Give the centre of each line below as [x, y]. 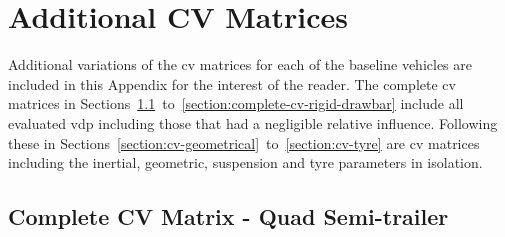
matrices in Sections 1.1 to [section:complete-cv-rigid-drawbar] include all [236, 103]
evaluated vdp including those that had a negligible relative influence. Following [253, 122]
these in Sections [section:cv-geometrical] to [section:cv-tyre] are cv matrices [244, 142]
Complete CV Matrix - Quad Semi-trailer [228, 216]
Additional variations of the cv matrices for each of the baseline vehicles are [240, 64]
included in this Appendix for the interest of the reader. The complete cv [232, 83]
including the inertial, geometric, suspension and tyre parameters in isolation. [245, 162]
